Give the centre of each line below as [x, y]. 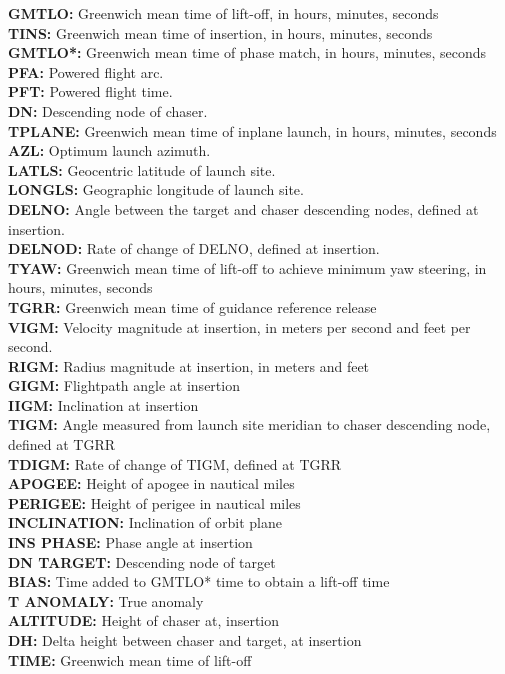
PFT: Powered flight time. [90, 91]
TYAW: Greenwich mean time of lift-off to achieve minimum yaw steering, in [247, 267]
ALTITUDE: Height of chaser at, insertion [144, 620]
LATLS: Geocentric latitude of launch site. [142, 169]
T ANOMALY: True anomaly [106, 600]
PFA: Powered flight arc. [86, 71]
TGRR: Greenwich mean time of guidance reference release [192, 306]
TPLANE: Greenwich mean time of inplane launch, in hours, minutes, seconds [252, 130]
